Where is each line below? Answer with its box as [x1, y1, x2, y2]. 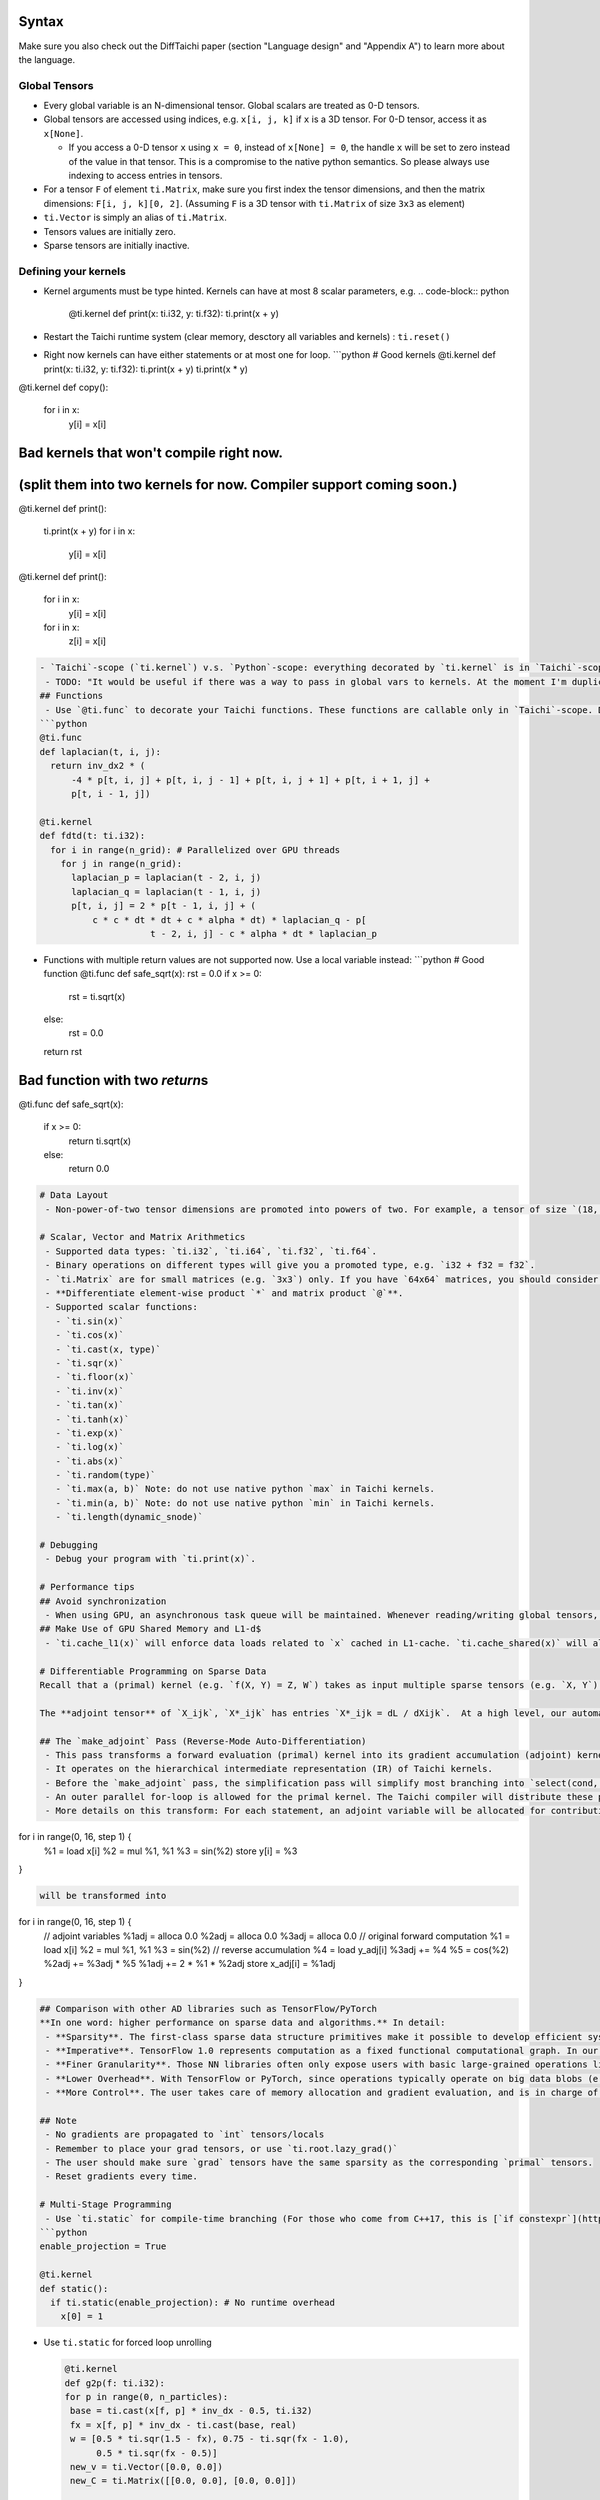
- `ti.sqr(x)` [55, 1357, 125, 1369]
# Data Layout [39, 1190, 109, 1201]
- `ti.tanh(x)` [55, 1413, 130, 1425]
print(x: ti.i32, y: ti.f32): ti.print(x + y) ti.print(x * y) [43, 363, 249, 375]
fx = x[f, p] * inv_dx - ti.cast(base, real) [70, 2419, 297, 2430]
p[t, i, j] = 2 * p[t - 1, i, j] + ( [71, 900, 257, 912]
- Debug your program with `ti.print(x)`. [45, 1553, 257, 1565]
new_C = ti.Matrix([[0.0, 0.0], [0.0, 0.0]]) [70, 2475, 297, 2487]
